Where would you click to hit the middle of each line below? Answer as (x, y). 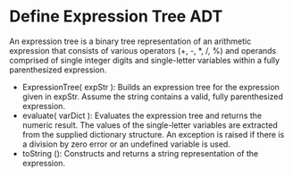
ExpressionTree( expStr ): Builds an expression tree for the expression (151, 87)
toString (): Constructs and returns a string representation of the (140, 153)
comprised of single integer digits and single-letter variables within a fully (144, 60)
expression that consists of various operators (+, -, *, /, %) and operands (143, 50)
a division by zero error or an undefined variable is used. (126, 144)
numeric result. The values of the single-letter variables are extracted (150, 125)
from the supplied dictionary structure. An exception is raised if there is (153, 134)
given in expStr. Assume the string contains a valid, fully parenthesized (153, 97)
